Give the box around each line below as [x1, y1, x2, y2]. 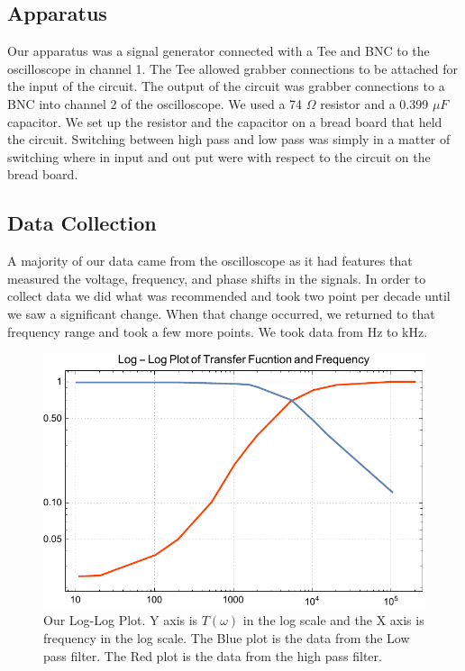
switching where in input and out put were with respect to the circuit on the [7, 147, 431, 166]
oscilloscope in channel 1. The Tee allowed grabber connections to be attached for [7, 59, 459, 77]
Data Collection [7, 209, 157, 237]
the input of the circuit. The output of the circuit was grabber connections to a [7, 77, 445, 95]
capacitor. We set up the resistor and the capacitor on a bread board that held [7, 112, 442, 131]
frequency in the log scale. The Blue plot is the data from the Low [43, 628, 410, 647]
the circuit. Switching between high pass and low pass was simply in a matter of [7, 130, 451, 149]
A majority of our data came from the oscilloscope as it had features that [7, 251, 413, 270]
